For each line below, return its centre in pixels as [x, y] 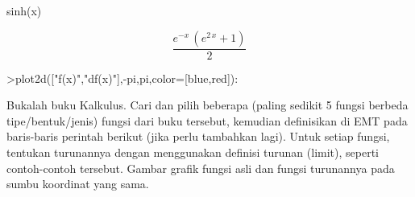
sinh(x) [24, 10]
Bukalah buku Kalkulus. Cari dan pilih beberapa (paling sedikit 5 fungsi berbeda [207, 105]
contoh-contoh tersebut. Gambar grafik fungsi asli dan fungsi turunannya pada [201, 168]
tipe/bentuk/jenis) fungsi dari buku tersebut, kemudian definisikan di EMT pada [207, 120]
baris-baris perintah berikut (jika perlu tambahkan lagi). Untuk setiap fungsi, [198, 136]
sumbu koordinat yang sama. [78, 184]
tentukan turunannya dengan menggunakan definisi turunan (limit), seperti [193, 152]
